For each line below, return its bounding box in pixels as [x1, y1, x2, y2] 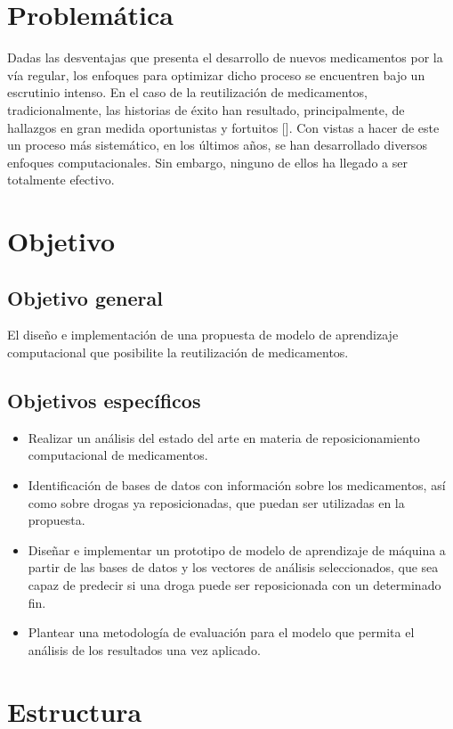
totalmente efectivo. [7, 170, 115, 189]
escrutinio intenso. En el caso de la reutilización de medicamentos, [7, 83, 368, 102]
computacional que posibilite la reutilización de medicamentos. [7, 343, 349, 362]
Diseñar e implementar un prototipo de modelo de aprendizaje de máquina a [28, 540, 446, 559]
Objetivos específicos [7, 387, 201, 414]
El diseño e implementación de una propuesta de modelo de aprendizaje [7, 325, 399, 344]
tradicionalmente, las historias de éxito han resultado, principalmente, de [7, 100, 405, 119]
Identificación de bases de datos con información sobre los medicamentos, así [28, 476, 446, 495]
